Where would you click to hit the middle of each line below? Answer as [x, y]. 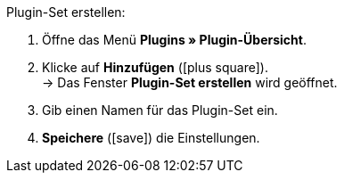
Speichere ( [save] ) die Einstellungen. [151, 138]
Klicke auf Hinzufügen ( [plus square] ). [155, 67]
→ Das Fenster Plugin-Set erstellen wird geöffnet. [190, 82]
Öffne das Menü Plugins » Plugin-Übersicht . [174, 40]
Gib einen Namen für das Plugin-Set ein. [160, 110]
